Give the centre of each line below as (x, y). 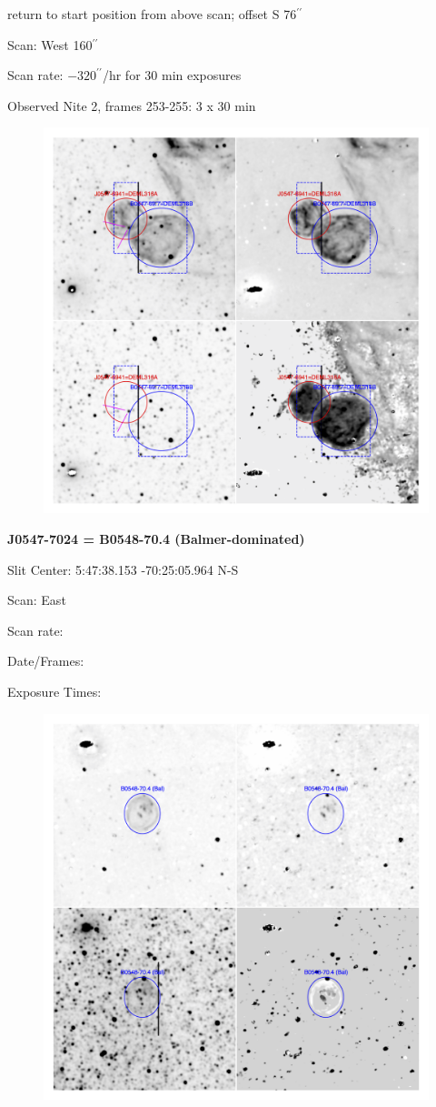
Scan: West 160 (50, 44)
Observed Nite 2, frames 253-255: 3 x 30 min (132, 105)
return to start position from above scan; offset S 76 (152, 14)
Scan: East (37, 600)
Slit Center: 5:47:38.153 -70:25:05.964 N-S (123, 569)
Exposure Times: (54, 691)
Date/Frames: (46, 661)
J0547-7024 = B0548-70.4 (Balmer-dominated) (156, 538)
